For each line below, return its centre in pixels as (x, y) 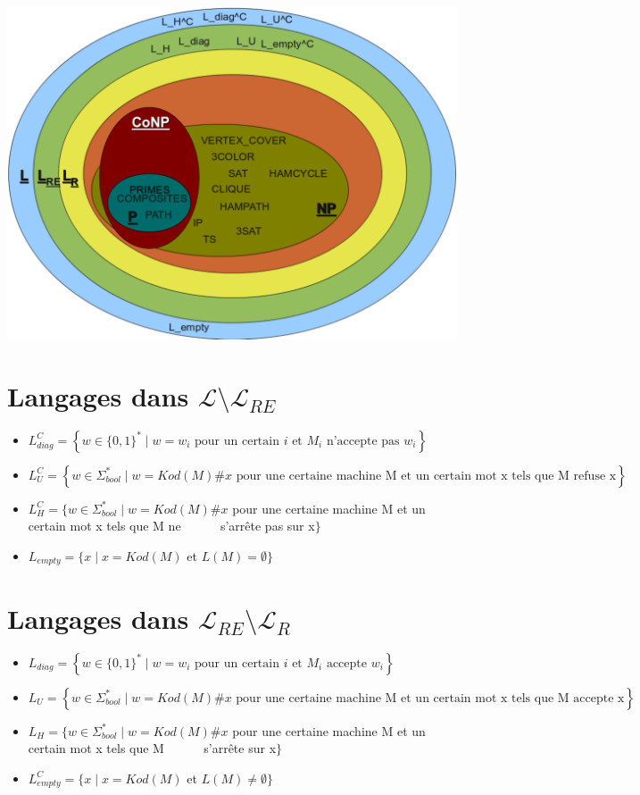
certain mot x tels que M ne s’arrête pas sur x (171, 526)
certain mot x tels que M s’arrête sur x (152, 748)
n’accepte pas (363, 441)
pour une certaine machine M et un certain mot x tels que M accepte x (430, 698)
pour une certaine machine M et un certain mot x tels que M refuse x (426, 476)
